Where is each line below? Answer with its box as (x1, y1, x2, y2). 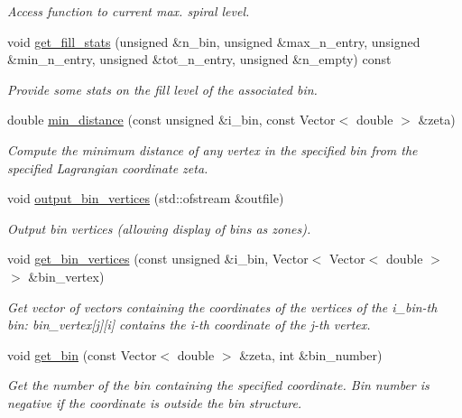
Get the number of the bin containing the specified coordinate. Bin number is (7, 376, 430, 395)
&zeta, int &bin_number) (239, 345, 383, 364)
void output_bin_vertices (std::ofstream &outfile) (7, 189, 284, 208)
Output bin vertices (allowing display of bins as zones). (7, 218, 311, 237)
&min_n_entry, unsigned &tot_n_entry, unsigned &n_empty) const (7, 50, 392, 69)
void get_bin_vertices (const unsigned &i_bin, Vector (7, 249, 309, 268)
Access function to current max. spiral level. (7, 2, 250, 20)
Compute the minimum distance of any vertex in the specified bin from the (7, 140, 418, 159)
